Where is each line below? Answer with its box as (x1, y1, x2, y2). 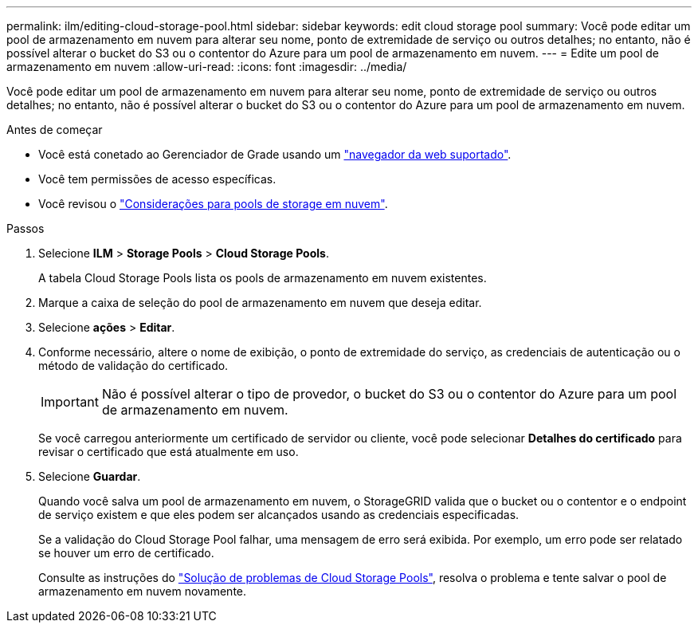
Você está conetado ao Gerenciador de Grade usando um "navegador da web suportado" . (38, 147, 512, 161)
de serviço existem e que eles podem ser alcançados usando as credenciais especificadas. (38, 508, 520, 521)
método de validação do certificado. (38, 359, 229, 372)
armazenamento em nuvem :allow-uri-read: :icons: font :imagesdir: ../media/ (6, 60, 407, 73)
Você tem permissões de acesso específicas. (38, 172, 276, 186)
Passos (6, 222, 45, 235)
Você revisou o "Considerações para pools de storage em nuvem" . (38, 197, 388, 210)
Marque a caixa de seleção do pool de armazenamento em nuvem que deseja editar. (38, 296, 482, 309)
